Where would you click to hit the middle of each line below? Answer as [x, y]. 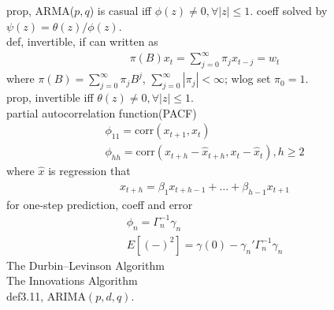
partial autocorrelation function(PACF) [102, 112]
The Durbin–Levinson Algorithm [85, 265]
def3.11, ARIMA [46, 295]
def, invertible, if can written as [82, 41]
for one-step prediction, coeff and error [100, 204]
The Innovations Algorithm [72, 280]
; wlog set [248, 78]
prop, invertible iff [50, 97]
